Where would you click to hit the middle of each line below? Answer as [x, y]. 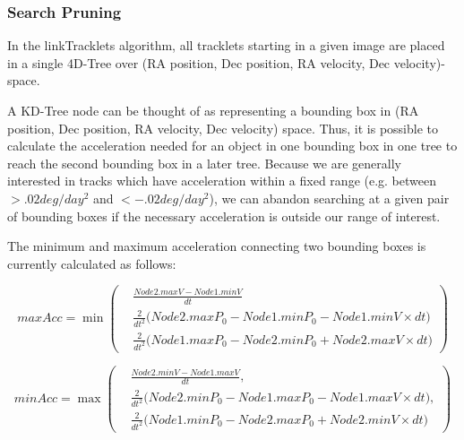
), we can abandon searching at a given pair [329, 198]
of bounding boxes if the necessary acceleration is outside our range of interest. [224, 216]
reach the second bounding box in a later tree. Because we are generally [204, 163]
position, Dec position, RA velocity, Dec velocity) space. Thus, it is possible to [223, 128]
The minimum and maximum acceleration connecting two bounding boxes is [217, 246]
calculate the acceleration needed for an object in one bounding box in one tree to [232, 146]
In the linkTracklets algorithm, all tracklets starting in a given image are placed [226, 45]
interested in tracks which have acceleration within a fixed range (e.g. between [222, 181]
